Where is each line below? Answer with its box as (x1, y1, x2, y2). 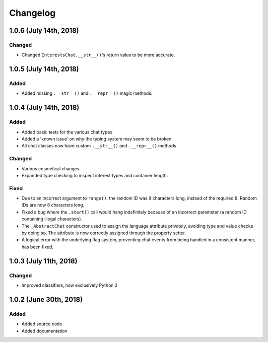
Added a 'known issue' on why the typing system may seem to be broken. (21, 136, 173, 142)
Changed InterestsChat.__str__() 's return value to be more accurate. (21, 52, 175, 58)
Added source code (21, 321, 62, 327)
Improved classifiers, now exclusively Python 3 (21, 282, 118, 288)
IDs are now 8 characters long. (21, 202, 84, 208)
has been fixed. (21, 244, 54, 250)
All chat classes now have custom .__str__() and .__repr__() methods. (21, 143, 178, 149)
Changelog (9, 7, 56, 18)
